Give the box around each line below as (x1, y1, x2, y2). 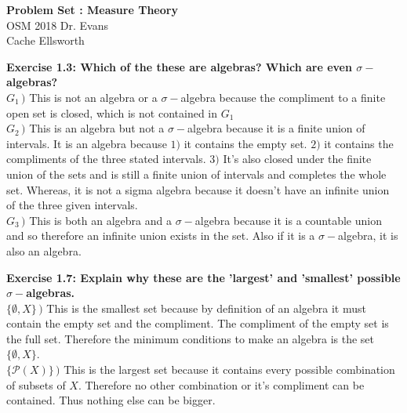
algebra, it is (338, 227, 398, 244)
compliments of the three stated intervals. (6, 150, 206, 167)
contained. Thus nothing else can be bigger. (6, 392, 216, 408)
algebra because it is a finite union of (187, 120, 365, 136)
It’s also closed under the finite (223, 150, 372, 167)
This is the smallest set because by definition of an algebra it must (46, 299, 366, 316)
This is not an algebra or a (29, 89, 158, 105)
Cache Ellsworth (6, 32, 85, 49)
